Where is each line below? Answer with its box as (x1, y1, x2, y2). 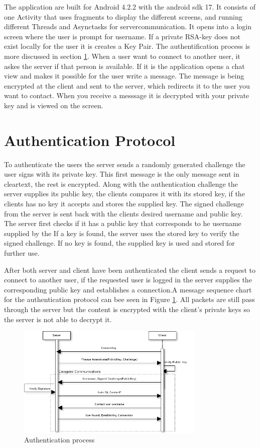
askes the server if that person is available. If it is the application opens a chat (4, 60, 245, 71)
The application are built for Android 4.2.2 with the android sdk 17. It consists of (4, 2, 256, 12)
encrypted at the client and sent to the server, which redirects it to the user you (4, 80, 250, 91)
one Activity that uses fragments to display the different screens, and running (4, 11, 242, 22)
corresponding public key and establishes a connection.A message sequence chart (4, 284, 252, 294)
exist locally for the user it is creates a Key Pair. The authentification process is (4, 41, 250, 51)
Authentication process (24, 434, 95, 445)
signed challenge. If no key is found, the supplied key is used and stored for (4, 238, 235, 248)
